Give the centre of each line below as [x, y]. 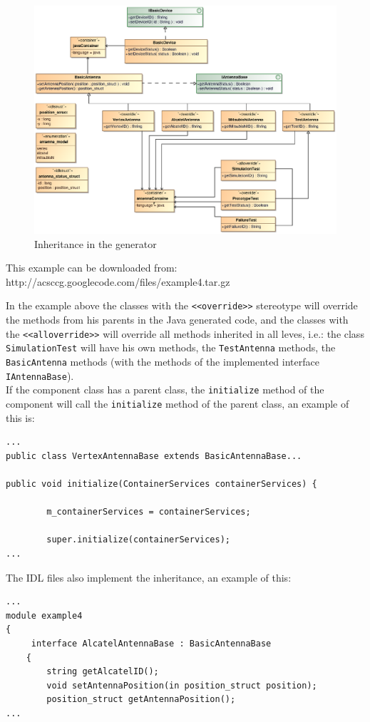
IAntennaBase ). [40, 375]
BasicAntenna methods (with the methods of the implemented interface [163, 361]
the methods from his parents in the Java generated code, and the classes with [177, 320]
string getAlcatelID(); [103, 672]
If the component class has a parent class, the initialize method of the [165, 390]
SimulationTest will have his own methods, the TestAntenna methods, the [171, 347]
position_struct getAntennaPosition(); [141, 700]
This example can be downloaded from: [92, 268]
